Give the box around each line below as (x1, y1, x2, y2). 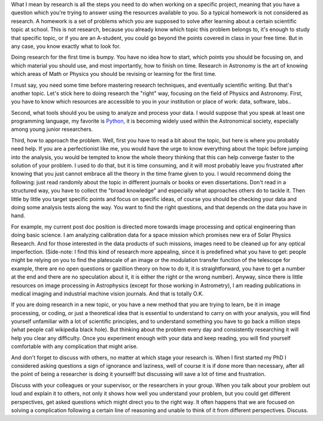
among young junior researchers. (11, 126, 93, 133)
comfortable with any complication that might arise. (11, 343, 138, 350)
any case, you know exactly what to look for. (11, 42, 121, 50)
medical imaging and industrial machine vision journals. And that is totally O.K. (11, 290, 204, 297)
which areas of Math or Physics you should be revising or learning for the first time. (11, 71, 217, 78)
